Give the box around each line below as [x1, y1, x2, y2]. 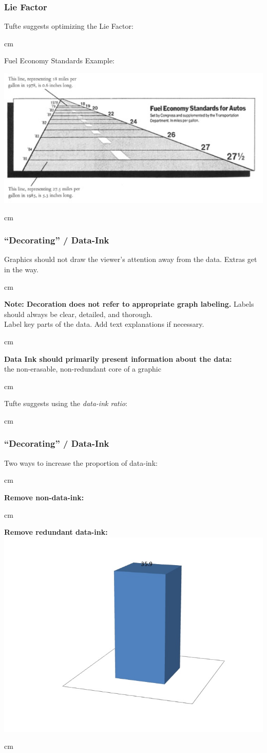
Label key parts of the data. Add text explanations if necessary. [4, 319, 204, 329]
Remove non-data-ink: [4, 492, 84, 502]
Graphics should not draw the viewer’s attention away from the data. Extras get [4, 254, 257, 265]
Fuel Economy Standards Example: [4, 55, 115, 66]
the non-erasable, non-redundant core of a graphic [4, 363, 161, 374]
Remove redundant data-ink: [4, 527, 108, 537]
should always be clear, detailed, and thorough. [4, 308, 152, 319]
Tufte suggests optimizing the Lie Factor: [4, 21, 133, 31]
